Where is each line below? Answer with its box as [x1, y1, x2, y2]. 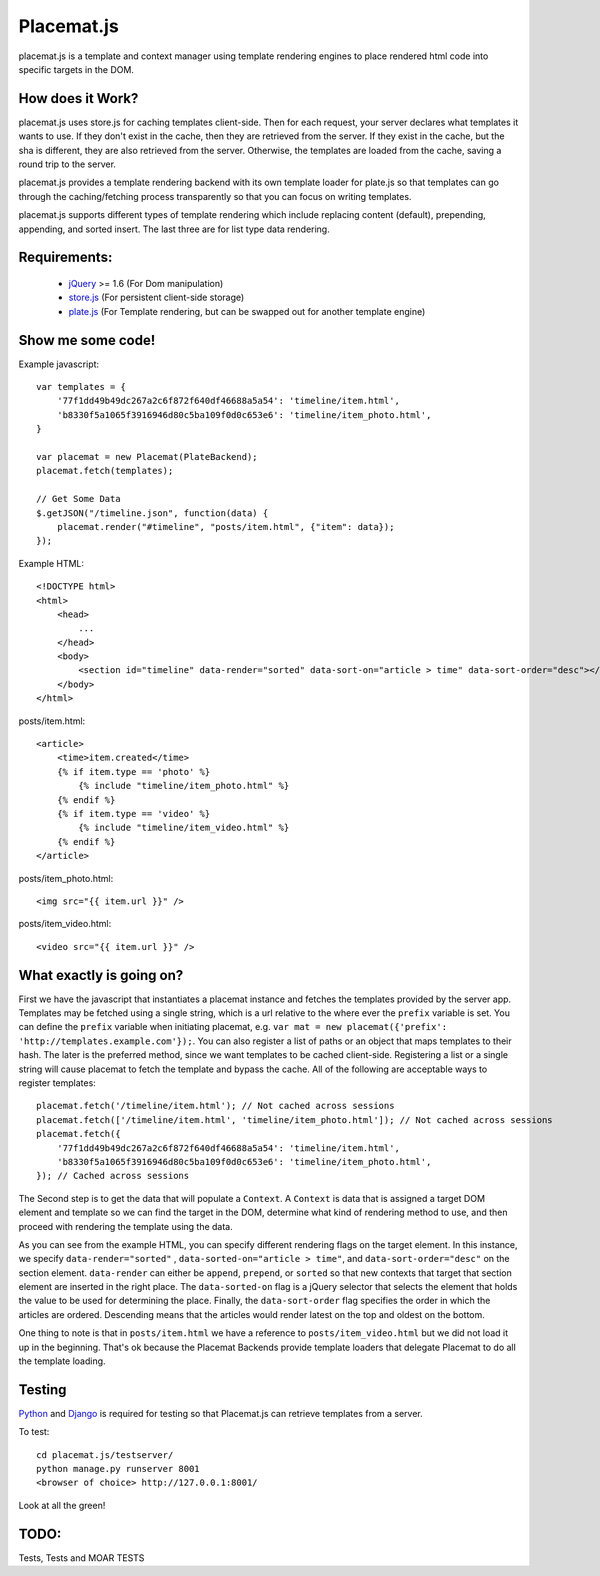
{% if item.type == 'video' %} [56, 808, 211, 819]
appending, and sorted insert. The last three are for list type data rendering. [18, 223, 330, 235]
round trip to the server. [18, 158, 117, 170]
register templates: [18, 1076, 97, 1089]
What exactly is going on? [18, 966, 184, 984]
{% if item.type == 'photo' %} [56, 766, 211, 777]
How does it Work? [18, 90, 139, 107]
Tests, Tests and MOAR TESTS [18, 1551, 145, 1564]
